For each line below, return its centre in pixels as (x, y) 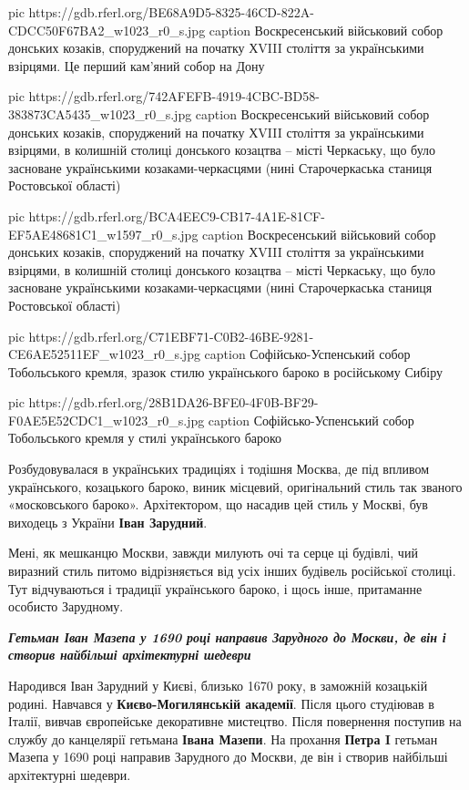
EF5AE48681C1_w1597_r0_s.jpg (103, 234)
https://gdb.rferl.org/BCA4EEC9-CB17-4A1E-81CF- (177, 215)
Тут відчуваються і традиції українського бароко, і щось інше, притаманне (215, 588)
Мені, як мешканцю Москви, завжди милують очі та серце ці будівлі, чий (213, 553)
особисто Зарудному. (66, 606)
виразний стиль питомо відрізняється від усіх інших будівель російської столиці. (232, 571)
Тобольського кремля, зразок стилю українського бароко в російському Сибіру (226, 371)
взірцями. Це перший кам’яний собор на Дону (137, 65)
